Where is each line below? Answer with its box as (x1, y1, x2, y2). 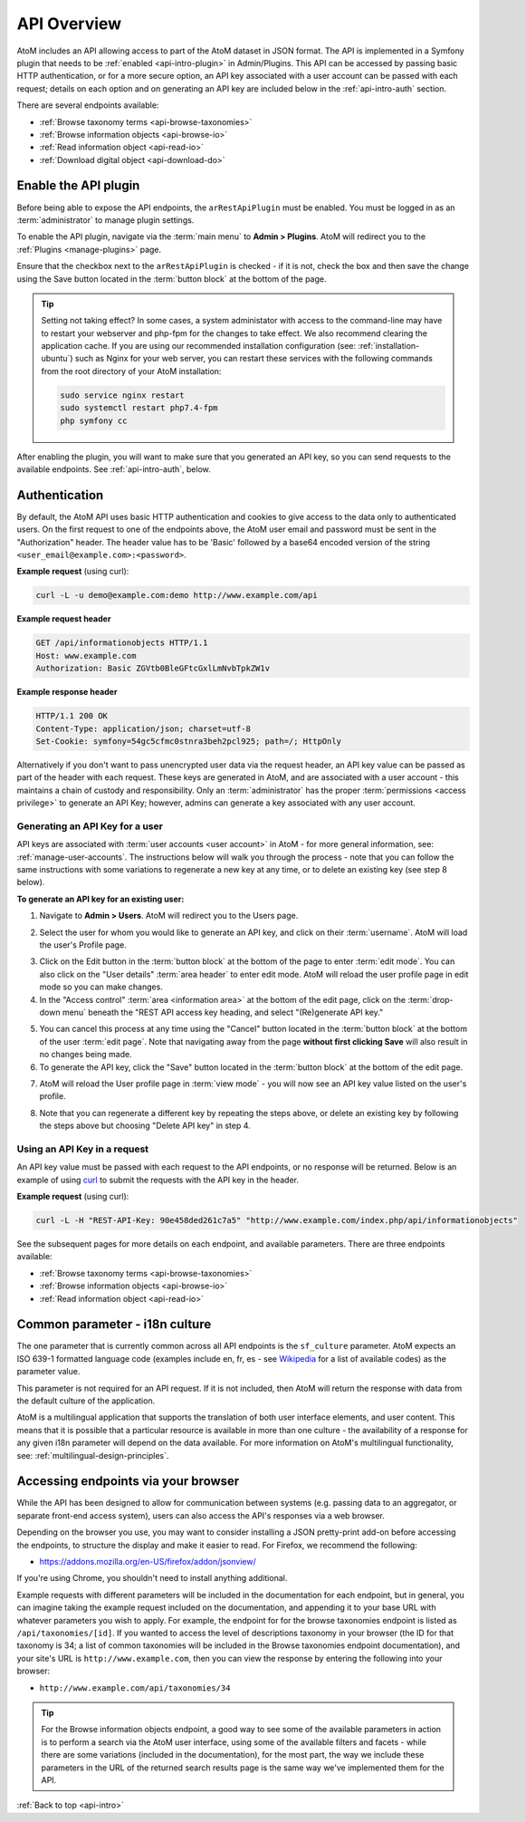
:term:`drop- (407, 994, 454, 1005)
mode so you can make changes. (39, 981, 163, 992)
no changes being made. (39, 1049, 132, 1060)
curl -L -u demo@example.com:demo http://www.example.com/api (35, 590, 318, 601)
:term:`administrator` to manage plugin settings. (16, 214, 195, 226)
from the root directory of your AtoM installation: (41, 365, 222, 376)
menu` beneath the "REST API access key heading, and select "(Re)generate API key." (62, 1007, 384, 1017)
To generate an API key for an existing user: (16, 893, 185, 904)
